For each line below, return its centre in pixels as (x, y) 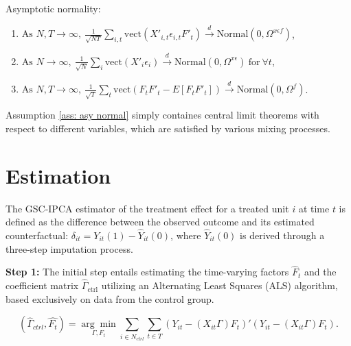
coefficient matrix (42, 285)
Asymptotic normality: (53, 8)
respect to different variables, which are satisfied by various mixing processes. (168, 128)
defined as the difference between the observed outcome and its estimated (160, 222)
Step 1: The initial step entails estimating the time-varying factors (147, 272)
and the (320, 272)
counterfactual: (37, 235)
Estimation (58, 175)
